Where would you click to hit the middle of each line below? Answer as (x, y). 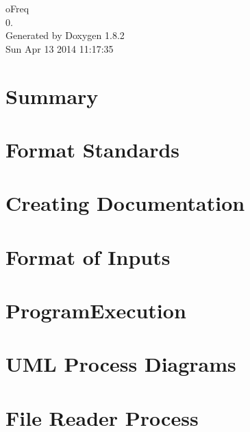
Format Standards (93, 149)
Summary (52, 96)
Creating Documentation (125, 203)
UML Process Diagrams (121, 364)
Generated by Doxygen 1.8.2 (65, 35)
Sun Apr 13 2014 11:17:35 (60, 48)
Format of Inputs (88, 256)
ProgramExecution (96, 310)
